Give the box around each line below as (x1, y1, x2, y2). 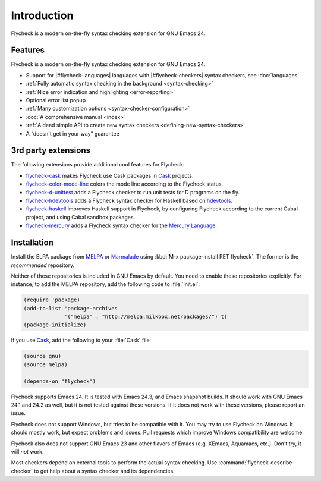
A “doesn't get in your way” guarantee (26, 130, 120, 137)
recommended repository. (11, 262, 75, 269)
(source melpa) (23, 361, 68, 368)
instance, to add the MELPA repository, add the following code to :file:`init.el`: (11, 281, 200, 288)
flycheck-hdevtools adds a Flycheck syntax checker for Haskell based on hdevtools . (26, 197, 233, 205)
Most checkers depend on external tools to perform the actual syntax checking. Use (11, 459, 218, 466)
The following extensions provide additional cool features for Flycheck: (11, 161, 185, 168)
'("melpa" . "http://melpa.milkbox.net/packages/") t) (64, 313, 228, 320)
